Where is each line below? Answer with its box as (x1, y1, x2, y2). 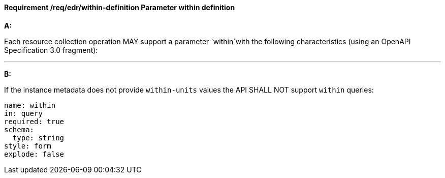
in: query (4, 109, 43, 117)
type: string (12, 133, 65, 142)
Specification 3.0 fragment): (4, 45, 98, 54)
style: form (4, 141, 51, 150)
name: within (4, 101, 56, 109)
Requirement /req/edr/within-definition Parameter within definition (4, 3, 235, 12)
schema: (4, 125, 35, 134)
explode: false (4, 150, 65, 158)
